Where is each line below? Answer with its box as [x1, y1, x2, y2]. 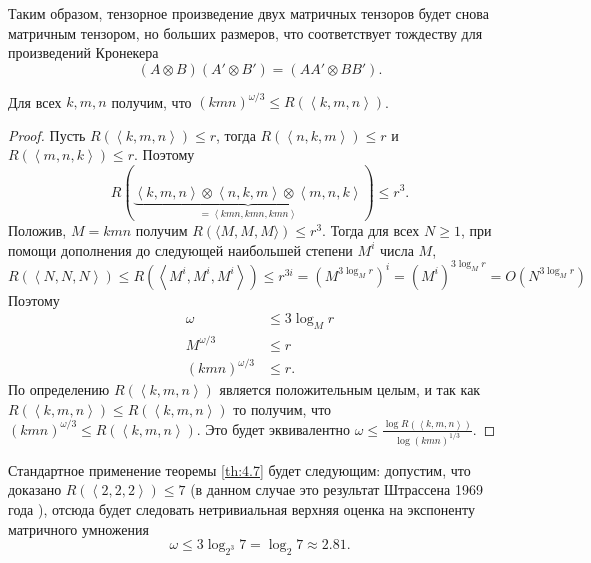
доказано [8, 479, 62, 500]
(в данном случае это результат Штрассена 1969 [190, 479, 483, 500]
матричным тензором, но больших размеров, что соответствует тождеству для [8, 22, 483, 43]
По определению [8, 379, 110, 400]
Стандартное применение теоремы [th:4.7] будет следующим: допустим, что [8, 459, 471, 480]
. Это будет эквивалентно [196, 418, 350, 439]
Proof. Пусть [8, 124, 86, 145]
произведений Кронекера [8, 42, 159, 63]
